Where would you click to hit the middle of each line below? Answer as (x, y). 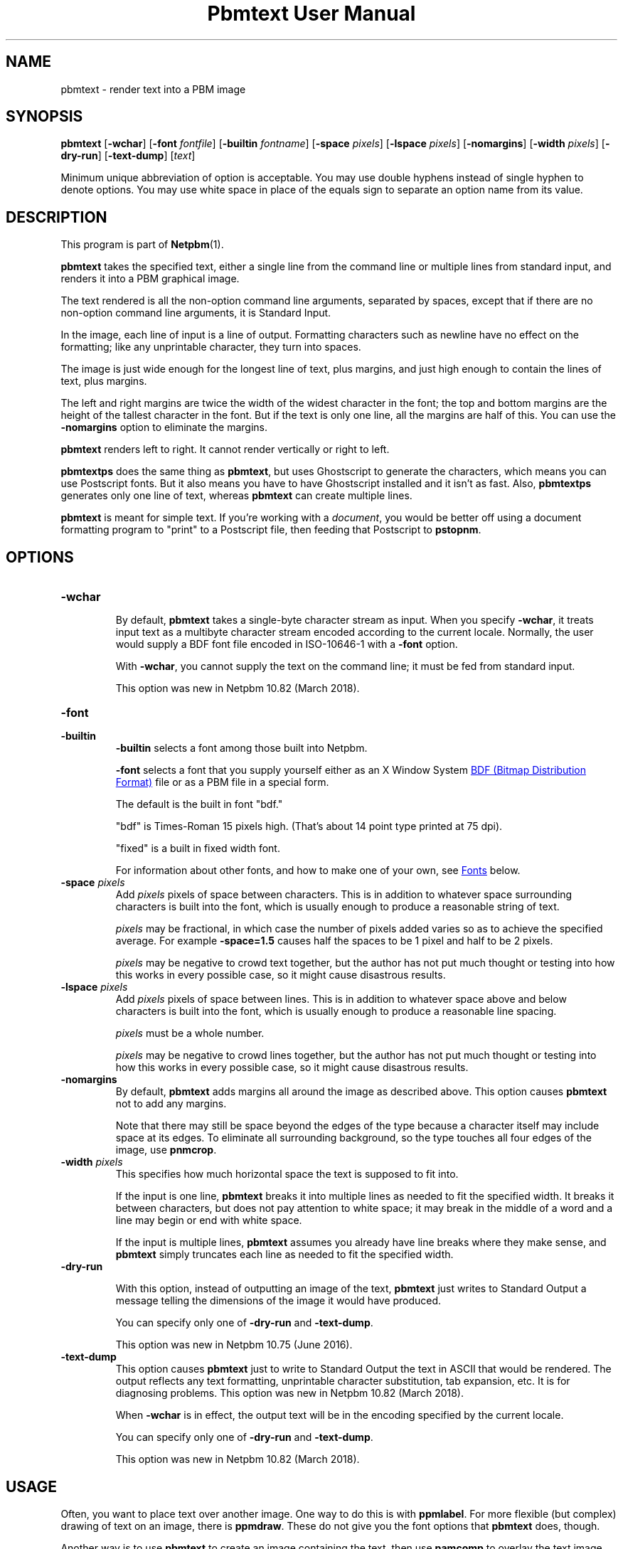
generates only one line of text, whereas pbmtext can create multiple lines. (236, 496)
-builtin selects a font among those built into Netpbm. (241, 748)
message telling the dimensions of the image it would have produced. (278, 1301)
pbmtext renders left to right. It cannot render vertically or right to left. (225, 449)
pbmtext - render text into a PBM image (153, 89)
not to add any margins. (171, 1104)
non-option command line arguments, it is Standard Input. (196, 313)
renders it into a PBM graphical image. (150, 279)
